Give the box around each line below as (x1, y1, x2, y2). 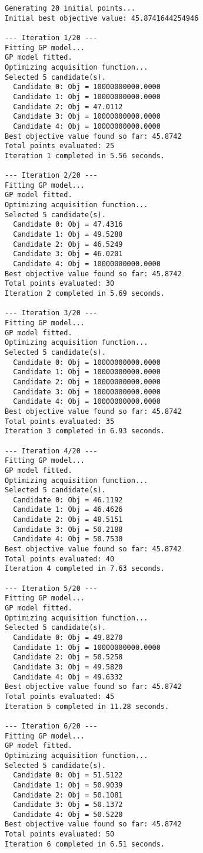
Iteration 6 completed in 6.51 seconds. (5, 839, 165, 848)
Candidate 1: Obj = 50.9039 (13, 780, 123, 789)
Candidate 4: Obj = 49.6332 (13, 672, 123, 681)
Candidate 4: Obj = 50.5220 (13, 810, 123, 819)
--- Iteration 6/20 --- (5, 721, 98, 730)
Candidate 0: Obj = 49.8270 (13, 633, 123, 642)
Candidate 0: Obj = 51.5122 (13, 771, 123, 780)
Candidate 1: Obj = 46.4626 (13, 505, 123, 514)
